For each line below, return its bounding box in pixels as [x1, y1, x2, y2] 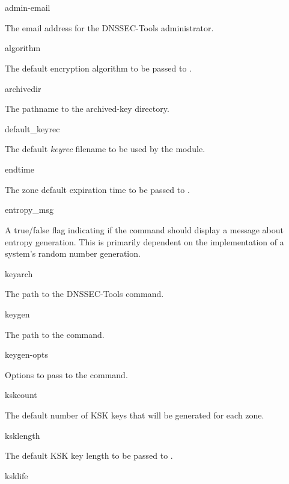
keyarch [5, 267, 33, 280]
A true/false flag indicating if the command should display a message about [5, 223, 284, 236]
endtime [5, 163, 34, 175]
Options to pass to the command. [5, 368, 128, 381]
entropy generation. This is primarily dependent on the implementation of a [5, 235, 284, 248]
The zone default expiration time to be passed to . [5, 183, 190, 195]
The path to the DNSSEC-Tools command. [5, 287, 164, 300]
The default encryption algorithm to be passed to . [5, 61, 192, 74]
